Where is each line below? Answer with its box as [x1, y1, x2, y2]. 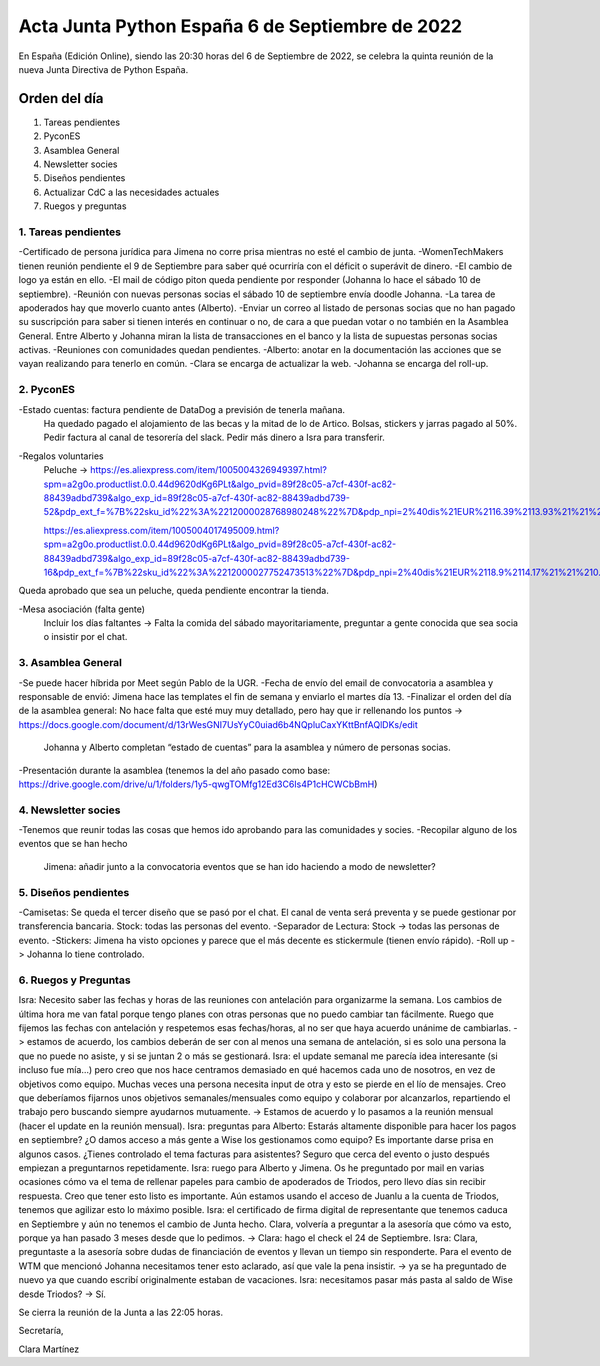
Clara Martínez [18, 1343, 80, 1355]
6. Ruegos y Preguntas [18, 973, 131, 987]
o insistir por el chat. [43, 631, 128, 643]
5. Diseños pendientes [18, 885, 130, 899]
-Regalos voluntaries [18, 450, 104, 462]
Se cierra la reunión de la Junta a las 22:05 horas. [18, 1306, 224, 1318]
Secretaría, [18, 1325, 64, 1337]
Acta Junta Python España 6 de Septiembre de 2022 [18, 15, 463, 37]
